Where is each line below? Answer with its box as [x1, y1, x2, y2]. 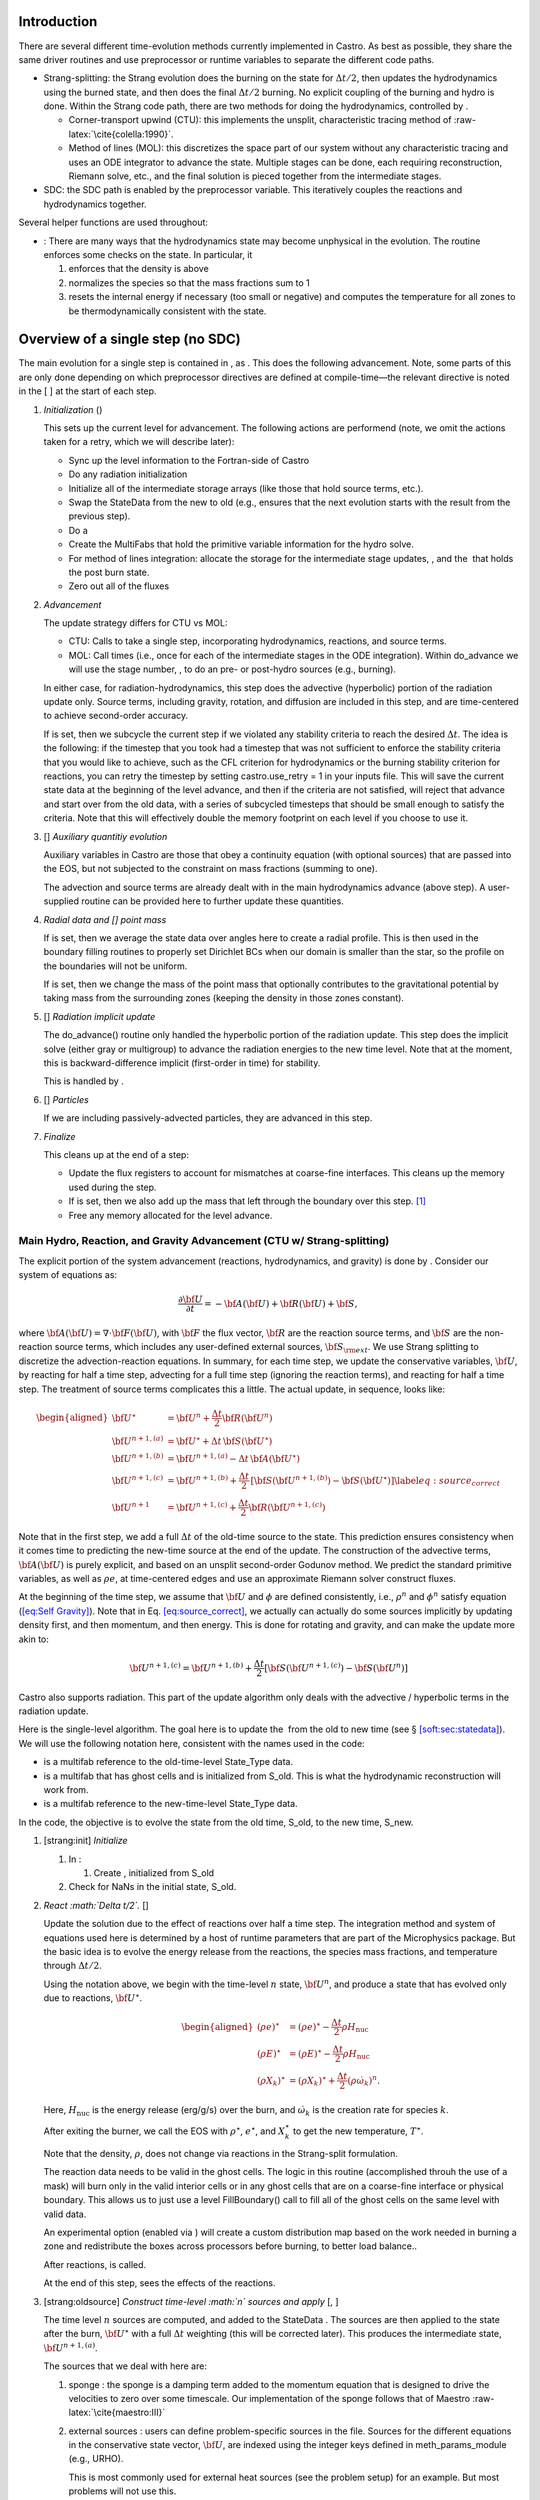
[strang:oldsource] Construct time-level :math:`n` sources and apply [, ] [43, 2295, 339, 2307]
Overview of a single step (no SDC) [18, 331, 242, 348]
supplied [43, 895, 80, 907]
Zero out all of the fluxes [68, 580, 170, 592]
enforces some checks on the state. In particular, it [43, 248, 253, 260]
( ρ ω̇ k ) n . [346, 2073, 380, 2089]
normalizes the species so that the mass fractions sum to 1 [68, 276, 310, 289]
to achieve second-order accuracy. [43, 710, 189, 722]
